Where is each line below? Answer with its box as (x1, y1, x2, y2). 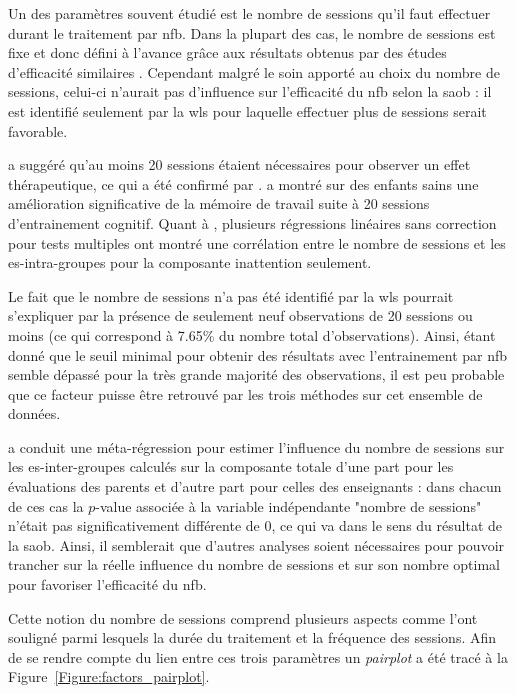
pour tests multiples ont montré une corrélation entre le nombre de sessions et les (8, 232, 506, 253)
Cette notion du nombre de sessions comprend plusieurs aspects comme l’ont (8, 607, 478, 628)
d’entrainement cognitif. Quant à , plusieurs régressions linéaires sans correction (8, 212, 497, 233)
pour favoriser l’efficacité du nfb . (8, 574, 207, 595)
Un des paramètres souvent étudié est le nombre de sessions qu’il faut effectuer (8, 3, 491, 23)
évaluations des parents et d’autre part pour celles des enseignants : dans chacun (8, 476, 502, 497)
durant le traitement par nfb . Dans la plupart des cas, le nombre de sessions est (8, 22, 496, 43)
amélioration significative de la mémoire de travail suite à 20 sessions (8, 193, 430, 214)
